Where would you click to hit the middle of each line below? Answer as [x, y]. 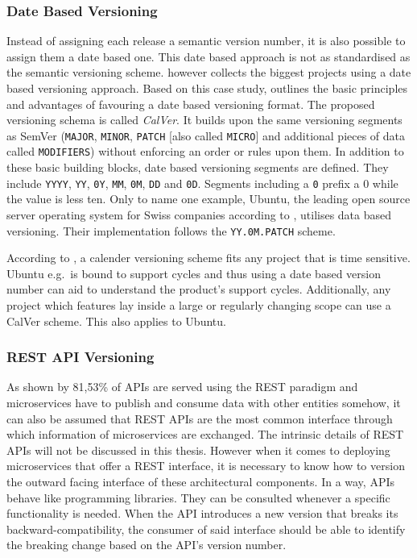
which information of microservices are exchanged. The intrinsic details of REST [205, 434]
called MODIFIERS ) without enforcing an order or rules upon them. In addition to [205, 151]
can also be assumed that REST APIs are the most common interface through [200, 418]
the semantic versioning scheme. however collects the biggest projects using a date [209, 72]
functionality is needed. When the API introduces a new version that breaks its [202, 513]
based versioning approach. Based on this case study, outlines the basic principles [207, 88]
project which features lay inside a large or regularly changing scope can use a [199, 304]
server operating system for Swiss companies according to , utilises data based [199, 214]
